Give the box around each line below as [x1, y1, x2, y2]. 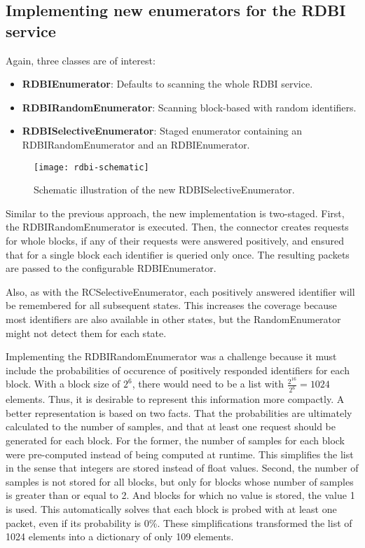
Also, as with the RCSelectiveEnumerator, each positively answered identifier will [6, 284, 355, 299]
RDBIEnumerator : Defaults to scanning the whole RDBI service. [22, 76, 313, 91]
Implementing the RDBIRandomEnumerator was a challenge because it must [6, 349, 337, 364]
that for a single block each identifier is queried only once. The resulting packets [6, 247, 350, 261]
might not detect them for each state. [6, 325, 167, 340]
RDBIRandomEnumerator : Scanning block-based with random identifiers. [22, 100, 357, 114]
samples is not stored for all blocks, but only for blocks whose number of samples [6, 474, 354, 488]
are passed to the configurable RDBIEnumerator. [6, 261, 216, 275]
